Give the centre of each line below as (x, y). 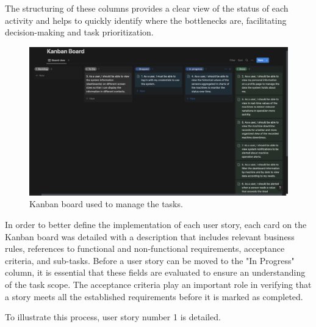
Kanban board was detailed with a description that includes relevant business (150, 236)
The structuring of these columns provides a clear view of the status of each (147, 8)
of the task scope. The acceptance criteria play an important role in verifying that (158, 284)
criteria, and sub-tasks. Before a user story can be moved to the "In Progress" (150, 260)
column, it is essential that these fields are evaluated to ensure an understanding (155, 272)
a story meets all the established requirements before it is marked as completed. (154, 296)
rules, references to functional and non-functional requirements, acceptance (145, 248)
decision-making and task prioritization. (79, 32)
